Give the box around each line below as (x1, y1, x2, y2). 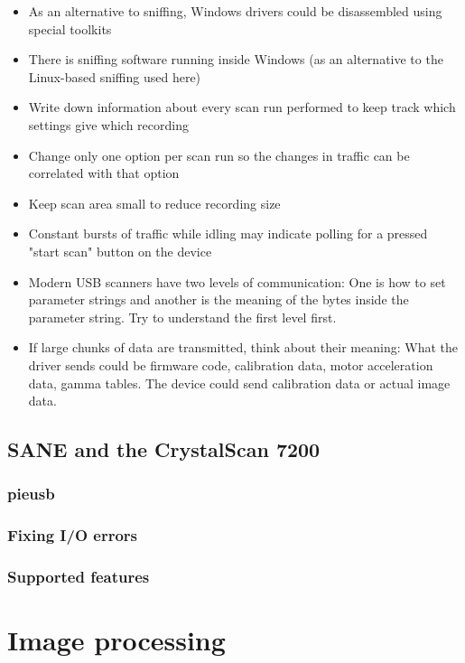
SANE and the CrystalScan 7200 (7, 435, 321, 463)
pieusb (7, 482, 55, 505)
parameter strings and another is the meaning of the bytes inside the (28, 290, 409, 309)
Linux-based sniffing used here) (28, 67, 201, 86)
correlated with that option (28, 163, 180, 182)
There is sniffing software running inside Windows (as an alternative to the (28, 50, 443, 69)
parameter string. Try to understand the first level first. (28, 307, 337, 326)
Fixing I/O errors (7, 524, 137, 546)
